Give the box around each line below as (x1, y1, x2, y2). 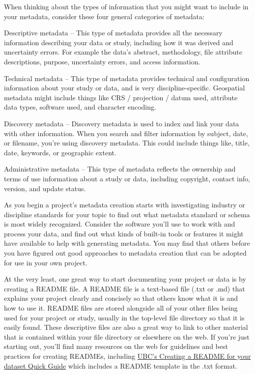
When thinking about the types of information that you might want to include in (4, 1, 249, 11)
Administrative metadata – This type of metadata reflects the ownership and (4, 164, 236, 174)
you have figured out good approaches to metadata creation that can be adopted (4, 248, 247, 258)
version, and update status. (4, 183, 86, 193)
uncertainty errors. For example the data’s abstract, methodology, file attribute (4, 47, 242, 57)
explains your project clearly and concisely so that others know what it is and (4, 293, 238, 303)
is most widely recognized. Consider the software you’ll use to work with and (4, 219, 235, 229)
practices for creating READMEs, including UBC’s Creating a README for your (4, 351, 251, 361)
